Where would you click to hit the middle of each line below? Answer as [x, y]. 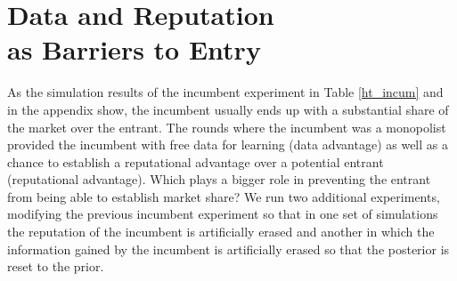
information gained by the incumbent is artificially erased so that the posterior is [228, 249]
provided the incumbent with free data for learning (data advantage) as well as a [228, 145]
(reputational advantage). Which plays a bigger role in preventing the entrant [219, 179]
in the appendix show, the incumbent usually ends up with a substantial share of [228, 109]
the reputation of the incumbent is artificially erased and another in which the [221, 232]
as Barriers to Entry [134, 49]
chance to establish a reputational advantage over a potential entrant [196, 161]
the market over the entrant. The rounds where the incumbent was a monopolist [227, 127]
